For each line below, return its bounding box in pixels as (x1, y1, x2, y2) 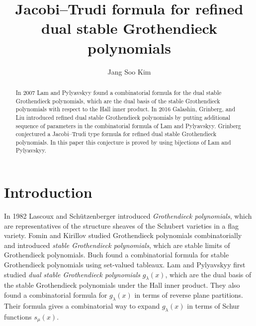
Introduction (4, 182, 92, 202)
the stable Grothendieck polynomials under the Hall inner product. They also (4, 280, 240, 290)
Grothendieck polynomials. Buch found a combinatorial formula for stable (4, 249, 229, 260)
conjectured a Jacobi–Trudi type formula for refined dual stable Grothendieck (15, 130, 217, 138)
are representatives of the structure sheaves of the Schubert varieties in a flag (4, 220, 239, 231)
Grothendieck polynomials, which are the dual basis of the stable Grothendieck (15, 96, 220, 105)
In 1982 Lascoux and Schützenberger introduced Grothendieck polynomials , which (4, 211, 252, 221)
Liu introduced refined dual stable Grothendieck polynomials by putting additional (15, 113, 231, 121)
